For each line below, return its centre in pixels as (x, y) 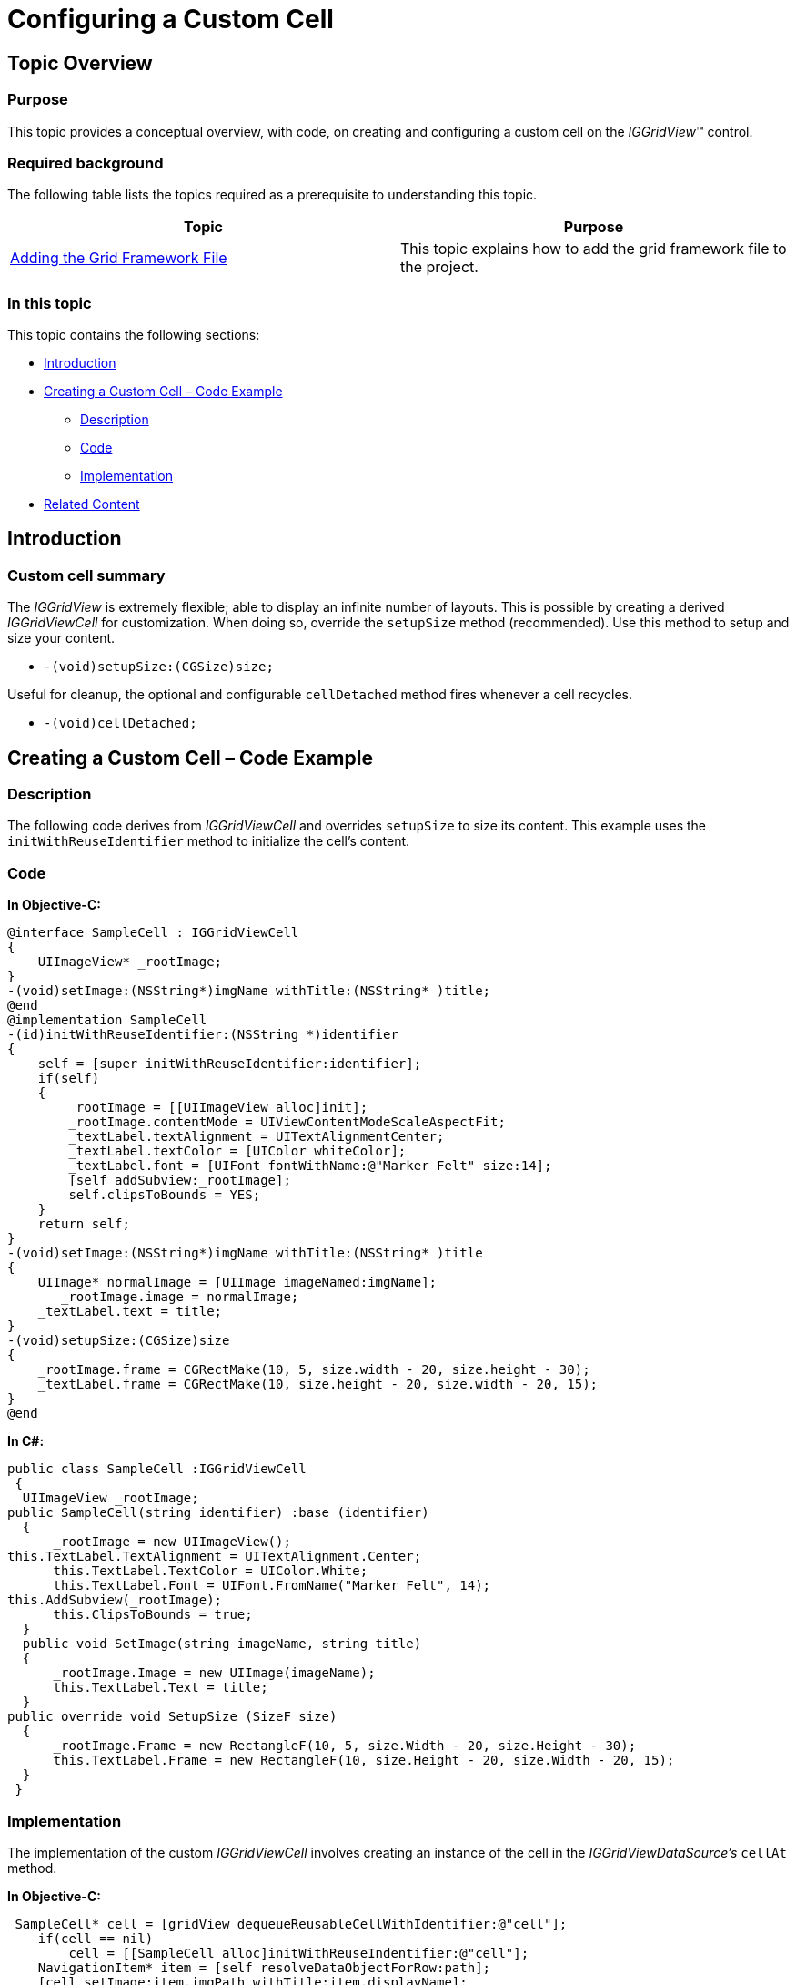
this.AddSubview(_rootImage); (115, 1600)
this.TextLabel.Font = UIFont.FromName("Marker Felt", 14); (272, 1586)
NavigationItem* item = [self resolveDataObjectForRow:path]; (264, 1967)
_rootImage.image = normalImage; (180, 1297)
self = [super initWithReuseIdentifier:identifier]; (230, 1064)
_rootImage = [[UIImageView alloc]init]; (218, 1108)
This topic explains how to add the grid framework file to (594, 249)
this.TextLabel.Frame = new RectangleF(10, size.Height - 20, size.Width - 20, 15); (364, 1761)
